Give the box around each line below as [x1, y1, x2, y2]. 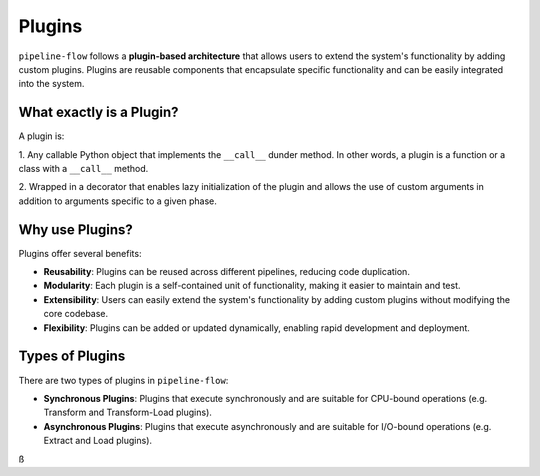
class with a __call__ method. [18, 163, 149, 175]
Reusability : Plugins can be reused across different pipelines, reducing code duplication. [43, 266, 410, 278]
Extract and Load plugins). [43, 435, 153, 447]
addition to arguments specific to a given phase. [18, 195, 217, 207]
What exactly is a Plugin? [18, 104, 179, 121]
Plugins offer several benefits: [18, 247, 142, 259]
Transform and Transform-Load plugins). [43, 406, 212, 419]
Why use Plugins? [18, 221, 134, 238]
